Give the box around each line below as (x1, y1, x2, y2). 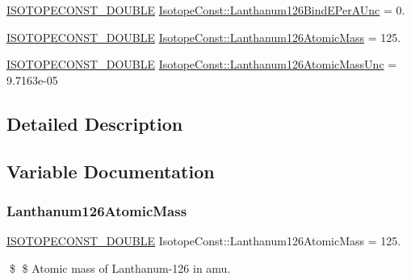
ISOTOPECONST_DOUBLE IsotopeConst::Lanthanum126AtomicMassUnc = (6, 56, 397, 73)
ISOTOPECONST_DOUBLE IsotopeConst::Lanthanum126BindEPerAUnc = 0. (6, 2, 405, 18)
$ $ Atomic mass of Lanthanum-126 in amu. (9, 259, 231, 276)
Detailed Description (6, 111, 183, 136)
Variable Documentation (6, 158, 215, 183)
